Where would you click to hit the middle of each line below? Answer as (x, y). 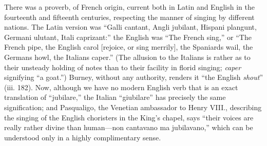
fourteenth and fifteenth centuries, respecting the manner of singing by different (129, 17)
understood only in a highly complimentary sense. (83, 137)
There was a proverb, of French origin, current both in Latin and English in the (129, 7)
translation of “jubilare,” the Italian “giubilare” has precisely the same (115, 97)
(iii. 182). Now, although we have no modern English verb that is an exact (121, 87)
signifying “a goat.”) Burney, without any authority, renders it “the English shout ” (133, 77)
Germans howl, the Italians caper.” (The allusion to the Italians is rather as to (127, 57)
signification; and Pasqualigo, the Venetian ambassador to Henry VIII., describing (133, 107)
